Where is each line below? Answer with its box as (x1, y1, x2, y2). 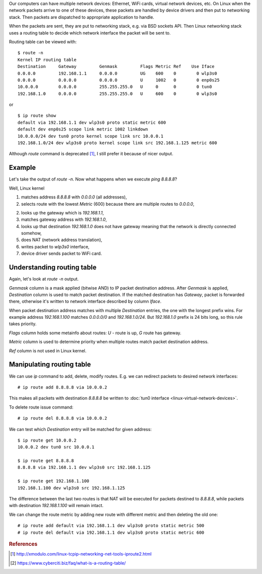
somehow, (21, 230, 42, 236)
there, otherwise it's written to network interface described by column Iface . (9, 298, 162, 304)
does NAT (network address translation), (21, 237, 102, 243)
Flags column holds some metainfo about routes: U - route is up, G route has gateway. (9, 330, 181, 336)
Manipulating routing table (9, 361, 91, 369)
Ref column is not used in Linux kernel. (9, 347, 87, 354)
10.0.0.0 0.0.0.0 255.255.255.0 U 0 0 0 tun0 (17, 84, 212, 90)
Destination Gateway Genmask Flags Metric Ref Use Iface (17, 64, 215, 69)
